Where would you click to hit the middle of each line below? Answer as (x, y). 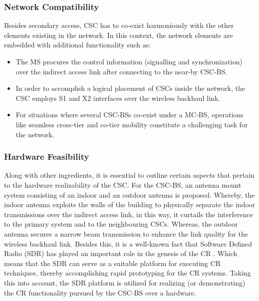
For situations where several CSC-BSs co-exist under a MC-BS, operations (129, 115)
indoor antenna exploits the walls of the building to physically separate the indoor (130, 204)
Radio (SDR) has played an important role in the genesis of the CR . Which (121, 253)
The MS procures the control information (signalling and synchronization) (129, 61)
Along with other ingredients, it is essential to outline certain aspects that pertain (129, 175)
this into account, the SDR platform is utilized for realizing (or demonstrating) (125, 282)
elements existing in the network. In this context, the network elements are (119, 35)
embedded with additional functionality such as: (78, 45)
